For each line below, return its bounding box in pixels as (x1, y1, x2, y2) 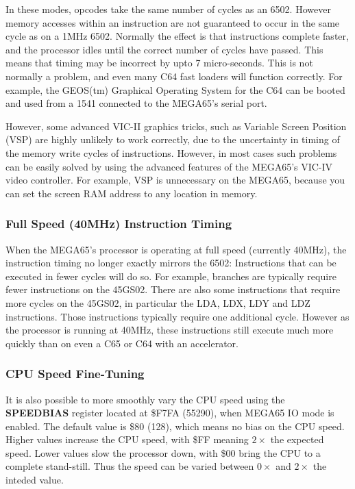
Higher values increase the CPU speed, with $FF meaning (5, 432, 249, 447)
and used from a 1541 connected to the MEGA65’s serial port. (5, 96, 267, 110)
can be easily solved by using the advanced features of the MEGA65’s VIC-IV (5, 159, 333, 173)
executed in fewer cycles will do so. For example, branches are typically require (5, 268, 336, 283)
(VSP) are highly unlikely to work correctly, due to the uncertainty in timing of (5, 132, 340, 147)
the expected (270, 432, 324, 447)
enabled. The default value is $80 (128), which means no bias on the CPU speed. (5, 418, 345, 433)
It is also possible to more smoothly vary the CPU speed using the (5, 392, 285, 406)
